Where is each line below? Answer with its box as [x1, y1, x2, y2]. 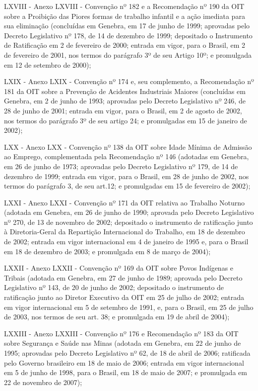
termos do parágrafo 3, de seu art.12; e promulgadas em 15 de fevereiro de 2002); [4, 181, 251, 191]
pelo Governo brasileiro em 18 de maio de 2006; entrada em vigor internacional [4, 357, 244, 368]
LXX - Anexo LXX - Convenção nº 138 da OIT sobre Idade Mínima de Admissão [4, 141, 252, 152]
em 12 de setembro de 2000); [4, 59, 91, 70]
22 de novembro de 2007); [4, 377, 82, 387]
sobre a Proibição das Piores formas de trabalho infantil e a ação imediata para [4, 10, 245, 21]
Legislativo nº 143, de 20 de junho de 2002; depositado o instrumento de [4, 282, 224, 293]
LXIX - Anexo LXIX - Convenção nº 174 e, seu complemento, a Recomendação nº [4, 76, 254, 87]
